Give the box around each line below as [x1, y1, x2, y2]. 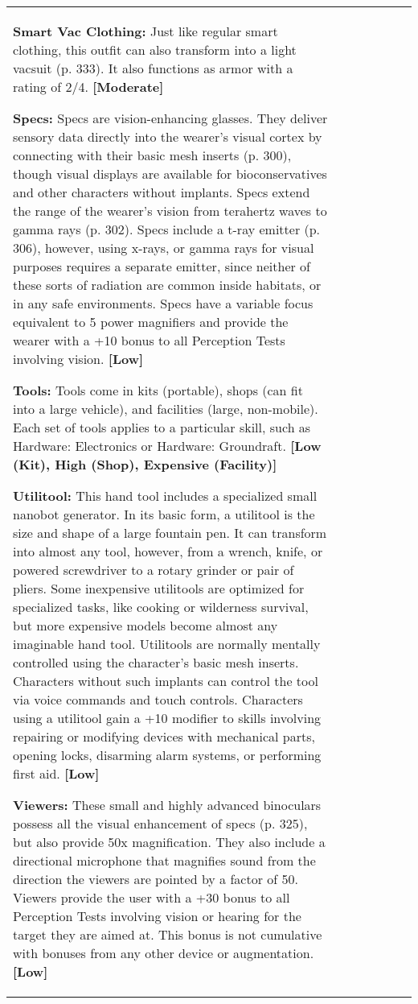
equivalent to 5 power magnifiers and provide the [13, 312, 289, 331]
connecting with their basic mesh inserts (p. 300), [13, 146, 292, 164]
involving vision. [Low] [13, 349, 144, 368]
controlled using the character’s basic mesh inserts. [13, 653, 299, 671]
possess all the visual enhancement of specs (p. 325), [13, 814, 308, 833]
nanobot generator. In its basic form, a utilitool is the [13, 505, 315, 523]
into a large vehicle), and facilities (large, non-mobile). [13, 399, 318, 418]
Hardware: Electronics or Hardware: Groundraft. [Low [13, 436, 322, 455]
